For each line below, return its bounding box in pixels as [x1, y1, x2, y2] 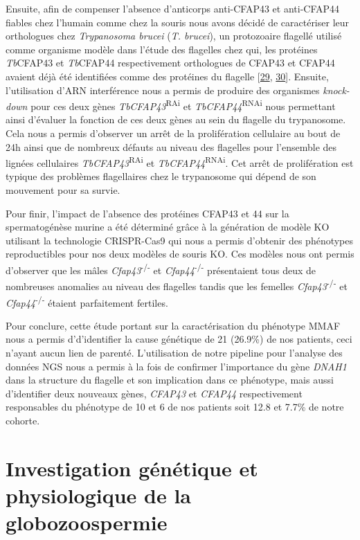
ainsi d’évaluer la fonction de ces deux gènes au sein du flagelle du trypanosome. [6, 112, 346, 127]
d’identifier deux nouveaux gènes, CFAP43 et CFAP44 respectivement [6, 386, 303, 400]
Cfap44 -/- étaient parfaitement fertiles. [6, 293, 168, 309]
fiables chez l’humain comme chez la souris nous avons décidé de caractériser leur [6, 15, 350, 29]
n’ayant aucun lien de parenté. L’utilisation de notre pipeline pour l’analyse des [6, 345, 343, 359]
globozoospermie [6, 508, 168, 537]
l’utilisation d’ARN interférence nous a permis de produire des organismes [6, 82, 320, 97]
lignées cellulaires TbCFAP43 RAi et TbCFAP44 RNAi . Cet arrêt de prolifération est [6, 154, 354, 170]
